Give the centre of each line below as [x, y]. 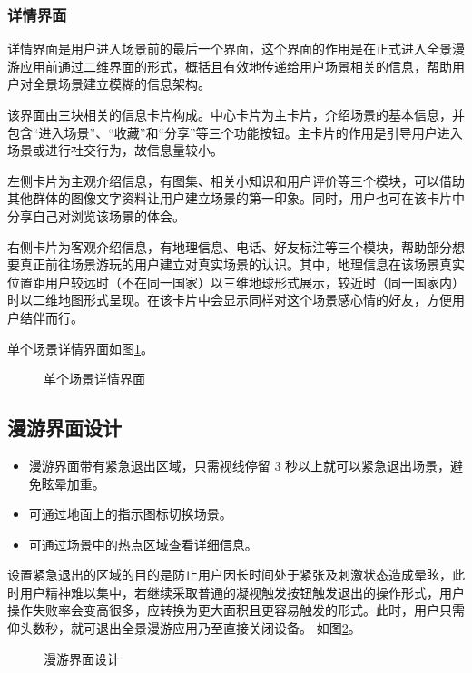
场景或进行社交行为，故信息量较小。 [115, 150]
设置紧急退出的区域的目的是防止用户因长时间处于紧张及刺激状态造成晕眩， [230, 575]
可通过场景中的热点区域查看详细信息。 [143, 544]
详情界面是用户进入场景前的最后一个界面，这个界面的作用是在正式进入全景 [230, 49]
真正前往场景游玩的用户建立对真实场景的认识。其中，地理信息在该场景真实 [242, 264]
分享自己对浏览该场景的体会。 [96, 215]
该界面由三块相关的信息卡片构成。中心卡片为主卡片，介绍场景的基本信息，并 [236, 114]
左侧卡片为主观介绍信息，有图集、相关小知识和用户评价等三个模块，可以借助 [236, 180]
